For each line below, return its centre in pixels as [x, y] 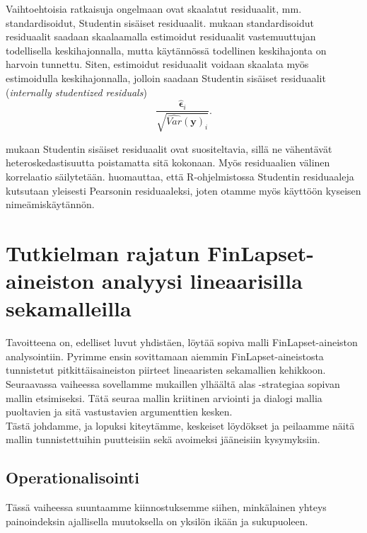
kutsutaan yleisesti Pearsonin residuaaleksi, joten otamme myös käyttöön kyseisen [183, 190]
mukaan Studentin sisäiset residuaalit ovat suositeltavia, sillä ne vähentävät [169, 148]
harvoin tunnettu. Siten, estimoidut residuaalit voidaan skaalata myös [157, 64]
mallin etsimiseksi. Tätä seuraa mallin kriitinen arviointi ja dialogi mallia [164, 397]
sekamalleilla [69, 308]
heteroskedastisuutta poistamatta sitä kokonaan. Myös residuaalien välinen [168, 162]
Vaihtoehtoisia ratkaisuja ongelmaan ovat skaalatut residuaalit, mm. [154, 8]
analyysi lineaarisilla [202, 281]
